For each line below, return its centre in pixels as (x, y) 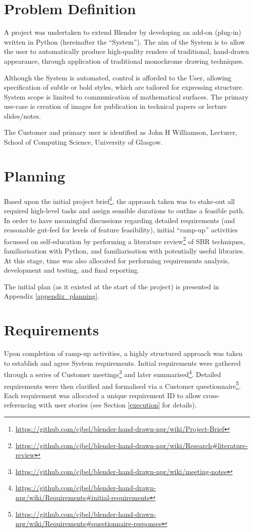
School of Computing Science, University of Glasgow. (83, 142)
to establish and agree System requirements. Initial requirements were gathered (122, 363)
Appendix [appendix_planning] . (52, 296)
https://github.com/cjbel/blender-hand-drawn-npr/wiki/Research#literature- (132, 445)
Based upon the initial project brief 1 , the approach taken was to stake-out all (119, 200)
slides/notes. (22, 115)
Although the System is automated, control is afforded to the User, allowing (118, 77)
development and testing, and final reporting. (72, 270)
